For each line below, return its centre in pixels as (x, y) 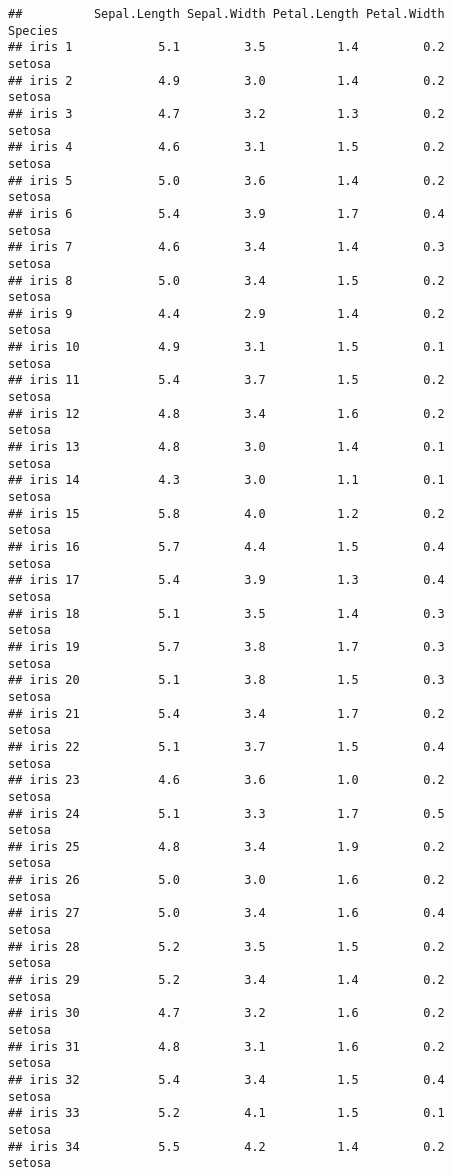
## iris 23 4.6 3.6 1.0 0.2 (226, 780)
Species (33, 30)
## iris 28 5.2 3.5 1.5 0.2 (226, 946)
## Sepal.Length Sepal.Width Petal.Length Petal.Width (226, 14)
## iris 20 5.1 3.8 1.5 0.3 (226, 680)
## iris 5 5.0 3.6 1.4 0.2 (226, 180)
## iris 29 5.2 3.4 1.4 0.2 (226, 980)
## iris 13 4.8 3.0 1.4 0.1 (226, 447)
